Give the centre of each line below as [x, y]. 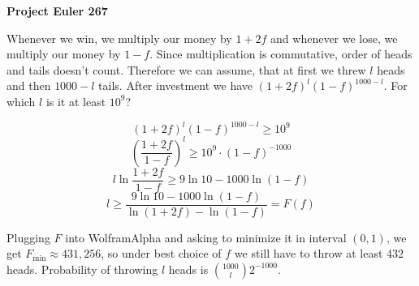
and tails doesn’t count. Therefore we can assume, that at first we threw [186, 69]
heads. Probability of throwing [82, 269]
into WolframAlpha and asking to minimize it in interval [206, 237]
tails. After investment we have [176, 85]
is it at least [76, 101]
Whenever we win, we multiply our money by [119, 38]
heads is [188, 269]
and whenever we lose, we [334, 38]
